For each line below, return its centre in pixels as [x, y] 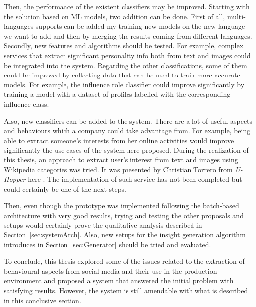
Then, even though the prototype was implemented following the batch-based [122, 205]
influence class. [27, 104]
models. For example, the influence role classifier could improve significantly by [124, 84]
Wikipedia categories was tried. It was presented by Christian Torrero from [118, 169]
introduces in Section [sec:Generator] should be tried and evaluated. [108, 244]
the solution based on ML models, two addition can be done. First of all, [115, 16]
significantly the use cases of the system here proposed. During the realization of [126, 150]
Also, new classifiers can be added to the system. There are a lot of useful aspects [128, 120]
